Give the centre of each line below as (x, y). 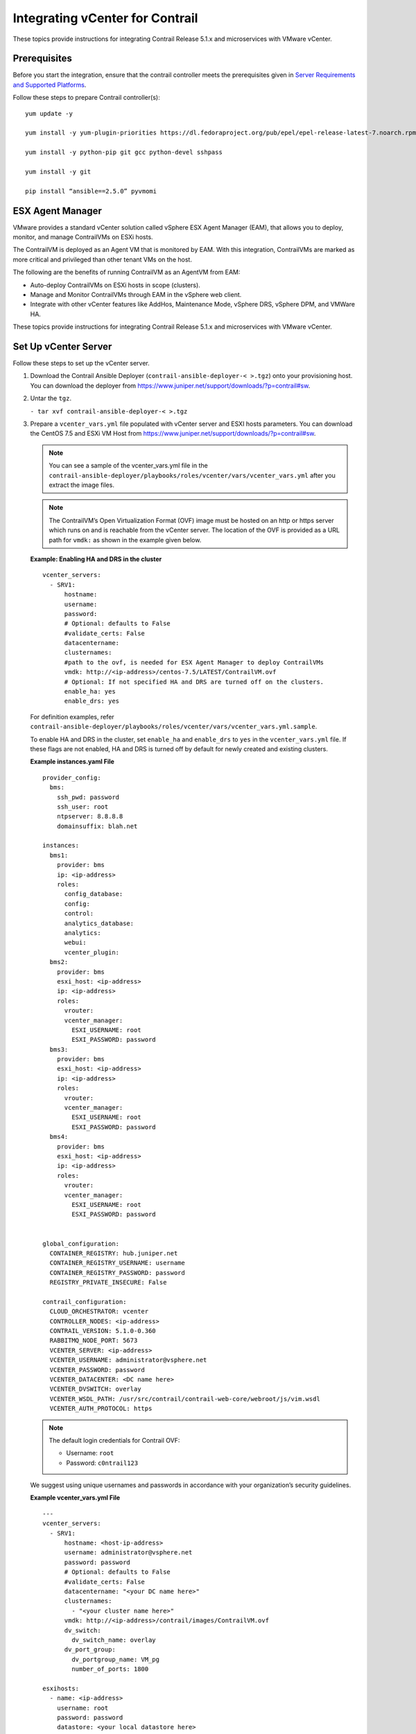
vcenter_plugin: (92, 952)
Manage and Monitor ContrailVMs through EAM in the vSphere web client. (136, 294)
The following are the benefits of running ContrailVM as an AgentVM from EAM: (127, 272)
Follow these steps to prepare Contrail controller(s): (86, 98)
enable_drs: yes (92, 701)
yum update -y (49, 113)
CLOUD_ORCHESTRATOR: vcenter (99, 1312)
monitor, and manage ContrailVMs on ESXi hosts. (83, 237)
